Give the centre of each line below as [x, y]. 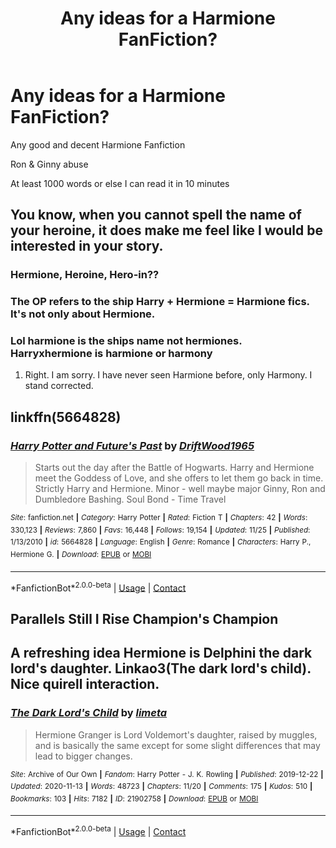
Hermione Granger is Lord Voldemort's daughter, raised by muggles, [176, 734]
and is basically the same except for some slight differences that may [177, 745]
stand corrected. [59, 386]
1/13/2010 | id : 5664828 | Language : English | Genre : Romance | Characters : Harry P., [161, 542]
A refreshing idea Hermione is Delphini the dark [161, 653]
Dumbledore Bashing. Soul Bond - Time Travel [130, 499]
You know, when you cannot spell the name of [156, 215]
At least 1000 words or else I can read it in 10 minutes [120, 183]
